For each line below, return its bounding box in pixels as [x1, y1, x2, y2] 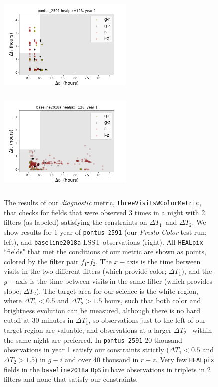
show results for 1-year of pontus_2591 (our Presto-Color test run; [4, 226, 207, 237]
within [192, 325, 212, 335]
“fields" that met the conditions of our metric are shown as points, [4, 246, 206, 257]
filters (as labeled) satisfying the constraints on [4, 217, 147, 227]
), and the [181, 266, 212, 276]
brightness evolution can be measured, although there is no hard [4, 305, 201, 315]
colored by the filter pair [4, 256, 79, 266]
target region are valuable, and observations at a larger [4, 325, 172, 335]
